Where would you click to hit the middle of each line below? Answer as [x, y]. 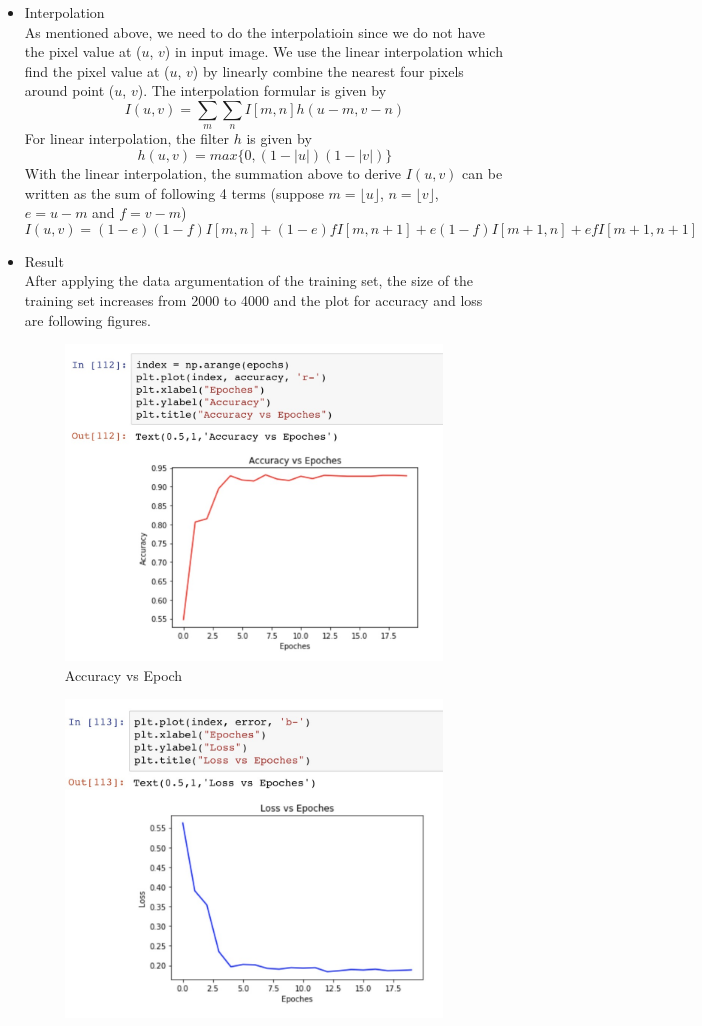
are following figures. [87, 319]
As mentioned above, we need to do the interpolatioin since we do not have [255, 31]
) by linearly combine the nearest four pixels [328, 70]
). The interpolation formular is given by [262, 90]
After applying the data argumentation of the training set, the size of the [249, 280]
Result [44, 260]
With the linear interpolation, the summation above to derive [213, 172]
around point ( [69, 90]
